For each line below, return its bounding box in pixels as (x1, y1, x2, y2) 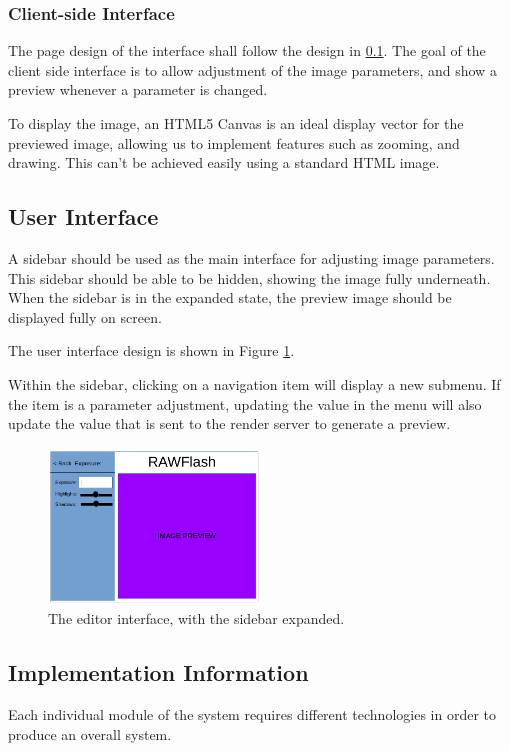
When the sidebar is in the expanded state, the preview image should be (8, 287, 452, 308)
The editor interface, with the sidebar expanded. (48, 608, 345, 629)
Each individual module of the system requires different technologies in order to (8, 704, 496, 725)
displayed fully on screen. (8, 306, 162, 327)
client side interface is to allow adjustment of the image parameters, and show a (8, 59, 497, 80)
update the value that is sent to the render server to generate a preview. (8, 413, 451, 434)
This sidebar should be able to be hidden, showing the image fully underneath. (8, 267, 491, 288)
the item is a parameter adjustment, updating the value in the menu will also (8, 393, 482, 414)
